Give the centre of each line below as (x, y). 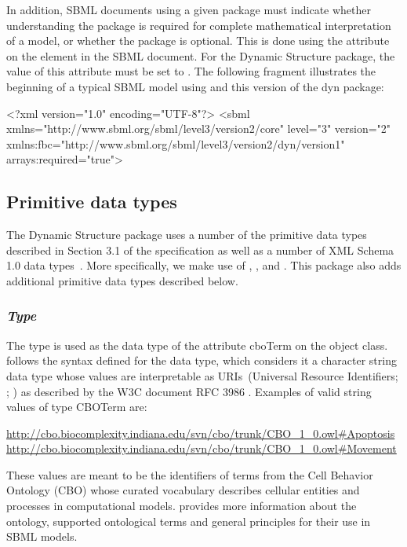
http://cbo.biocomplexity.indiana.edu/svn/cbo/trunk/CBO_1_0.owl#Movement (202, 448)
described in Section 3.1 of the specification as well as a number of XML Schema (200, 250)
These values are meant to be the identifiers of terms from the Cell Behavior (190, 474)
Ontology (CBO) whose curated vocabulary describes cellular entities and (183, 490)
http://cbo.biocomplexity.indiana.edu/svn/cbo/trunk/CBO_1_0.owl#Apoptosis (201, 433)
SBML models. (42, 536)
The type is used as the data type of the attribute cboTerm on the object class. (197, 345)
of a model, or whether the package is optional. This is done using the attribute (198, 40)
